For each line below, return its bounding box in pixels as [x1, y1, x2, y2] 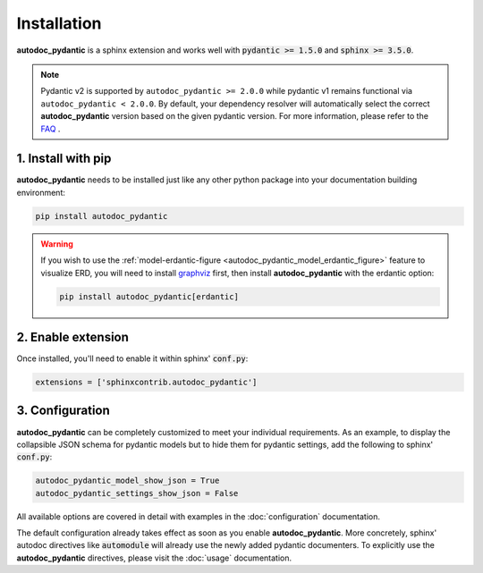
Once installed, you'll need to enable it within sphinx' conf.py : [16, 353, 249, 364]
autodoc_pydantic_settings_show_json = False [35, 488, 239, 498]
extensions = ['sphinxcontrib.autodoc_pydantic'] [35, 377, 258, 388]
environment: [16, 187, 66, 198]
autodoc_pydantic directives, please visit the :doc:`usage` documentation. [16, 552, 292, 563]
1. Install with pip [16, 151, 112, 166]
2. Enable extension [16, 329, 130, 344]
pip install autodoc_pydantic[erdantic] [59, 291, 239, 301]
